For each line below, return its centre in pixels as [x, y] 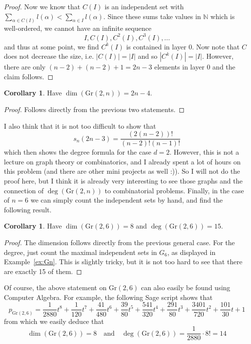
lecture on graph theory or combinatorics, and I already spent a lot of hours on [122, 161]
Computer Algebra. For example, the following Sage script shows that [108, 297]
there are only [25, 67]
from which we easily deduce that [54, 321]
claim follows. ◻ [29, 76]
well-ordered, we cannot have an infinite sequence [78, 28]
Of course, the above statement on [55, 287]
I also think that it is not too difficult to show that [80, 126]
